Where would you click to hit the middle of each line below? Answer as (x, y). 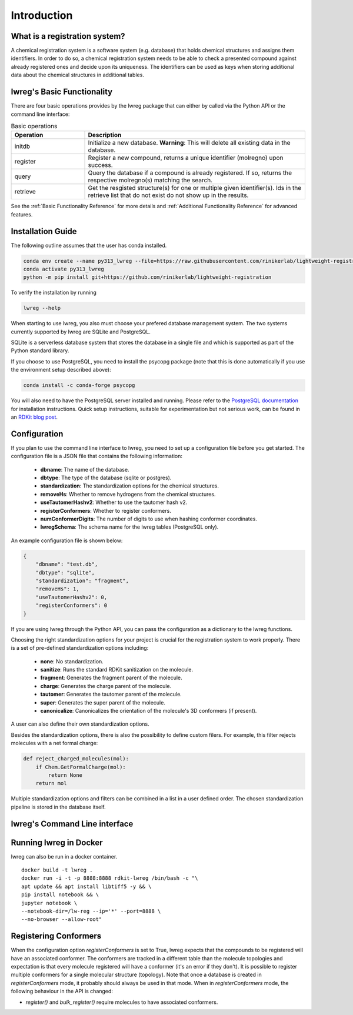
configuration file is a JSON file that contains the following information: (96, 456)
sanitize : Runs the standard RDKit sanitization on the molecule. (117, 670)
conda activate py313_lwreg (64, 269)
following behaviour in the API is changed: (62, 991)
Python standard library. (40, 350)
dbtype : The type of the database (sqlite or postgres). (106, 478)
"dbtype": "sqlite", (65, 572)
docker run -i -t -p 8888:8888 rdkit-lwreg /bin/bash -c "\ (110, 878)
